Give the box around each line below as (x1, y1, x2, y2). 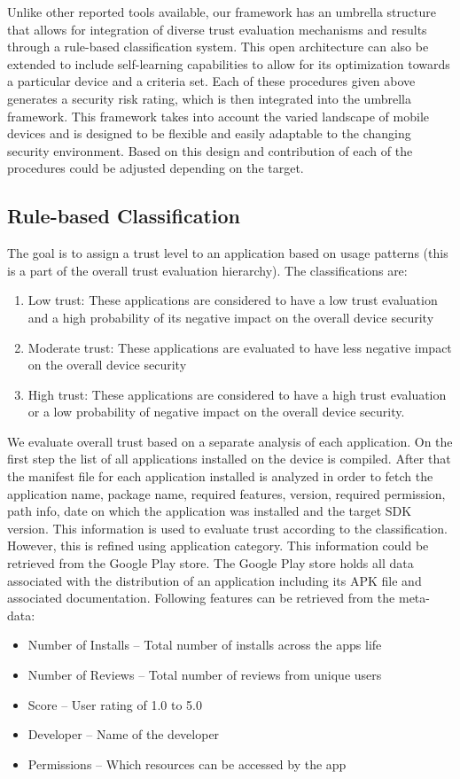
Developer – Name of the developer (27, 725, 220, 744)
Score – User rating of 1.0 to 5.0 (27, 695, 202, 713)
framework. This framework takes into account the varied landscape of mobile (7, 106, 430, 125)
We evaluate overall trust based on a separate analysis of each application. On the (7, 432, 453, 450)
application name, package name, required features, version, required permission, (7, 484, 446, 502)
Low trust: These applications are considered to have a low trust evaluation (27, 291, 438, 309)
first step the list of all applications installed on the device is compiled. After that (7, 449, 451, 468)
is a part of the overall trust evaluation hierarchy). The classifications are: (7, 261, 408, 279)
